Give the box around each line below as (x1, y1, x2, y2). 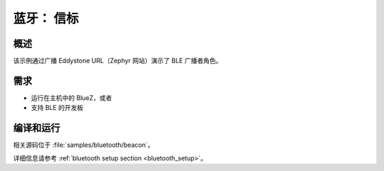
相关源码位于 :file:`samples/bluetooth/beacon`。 (13, 140, 154, 149)
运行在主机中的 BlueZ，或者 (31, 93, 112, 102)
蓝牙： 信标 (13, 11, 79, 26)
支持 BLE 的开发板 (31, 104, 84, 112)
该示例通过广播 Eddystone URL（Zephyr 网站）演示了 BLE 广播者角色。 (13, 57, 223, 65)
